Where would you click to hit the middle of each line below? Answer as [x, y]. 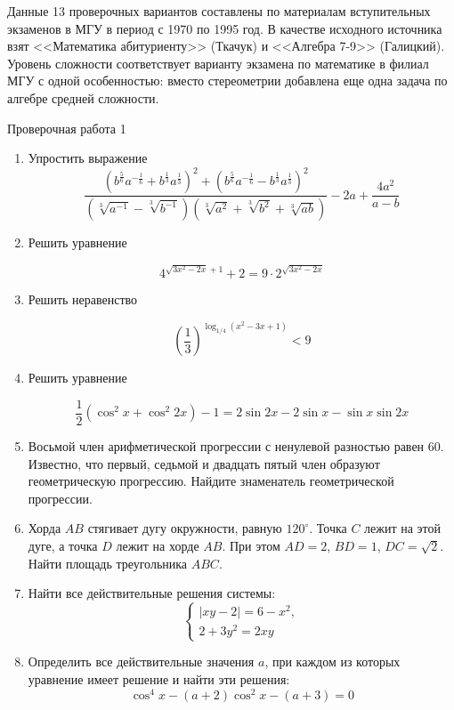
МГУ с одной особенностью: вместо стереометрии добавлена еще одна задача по [227, 81]
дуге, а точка [63, 545]
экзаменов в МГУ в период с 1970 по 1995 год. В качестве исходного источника [225, 28]
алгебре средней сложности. [83, 97]
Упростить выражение [88, 158]
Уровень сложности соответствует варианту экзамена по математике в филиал [218, 63]
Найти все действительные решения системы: [152, 593]
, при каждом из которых [332, 662]
